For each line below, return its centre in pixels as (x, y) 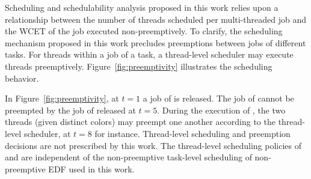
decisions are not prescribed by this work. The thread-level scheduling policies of (153, 145)
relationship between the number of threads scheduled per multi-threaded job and (155, 19)
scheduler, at (47, 133)
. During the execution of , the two (221, 110)
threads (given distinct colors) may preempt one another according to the (140, 122)
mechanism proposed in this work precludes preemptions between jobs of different (155, 42)
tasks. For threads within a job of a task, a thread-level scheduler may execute (149, 54)
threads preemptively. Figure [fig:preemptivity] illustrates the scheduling (139, 66)
